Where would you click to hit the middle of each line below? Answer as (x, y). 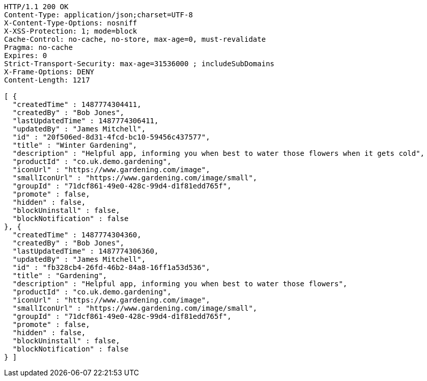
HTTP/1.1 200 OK (36, 7)
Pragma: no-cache (38, 47)
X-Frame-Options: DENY (49, 72)
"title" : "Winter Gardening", (75, 145)
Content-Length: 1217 (47, 80)
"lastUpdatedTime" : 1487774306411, (86, 121)
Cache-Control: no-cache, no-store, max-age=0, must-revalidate (135, 39)
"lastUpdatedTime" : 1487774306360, (86, 251)
